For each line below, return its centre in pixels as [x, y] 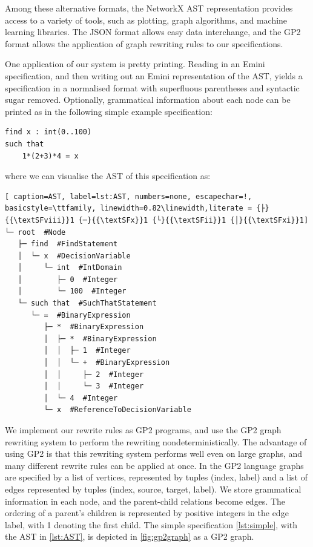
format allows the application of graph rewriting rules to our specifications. [144, 43]
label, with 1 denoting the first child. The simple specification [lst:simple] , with [151, 524]
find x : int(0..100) [48, 132]
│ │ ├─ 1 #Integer [87, 351]
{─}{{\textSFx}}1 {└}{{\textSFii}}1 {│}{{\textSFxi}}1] [193, 220]
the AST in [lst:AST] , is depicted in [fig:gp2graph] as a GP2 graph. [130, 536]
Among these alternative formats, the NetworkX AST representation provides [149, 8]
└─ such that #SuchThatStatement [87, 303]
